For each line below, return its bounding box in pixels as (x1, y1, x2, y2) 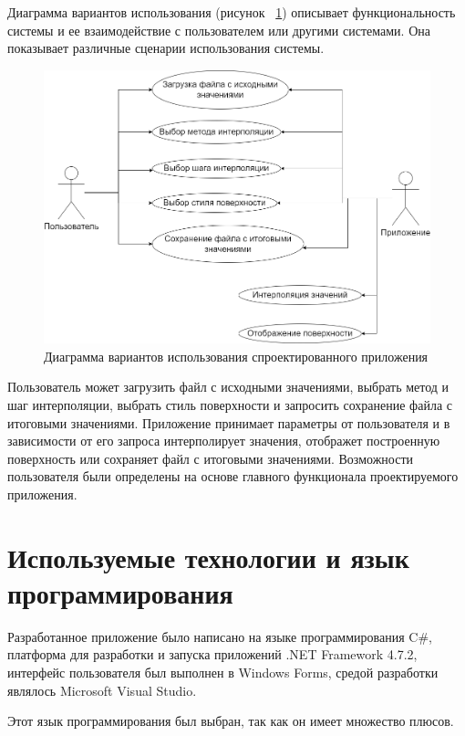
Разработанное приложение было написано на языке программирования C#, (7, 626, 432, 646)
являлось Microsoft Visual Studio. (7, 680, 197, 699)
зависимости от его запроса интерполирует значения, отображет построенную (7, 431, 440, 450)
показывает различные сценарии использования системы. (7, 38, 325, 58)
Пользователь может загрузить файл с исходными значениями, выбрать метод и (7, 377, 449, 396)
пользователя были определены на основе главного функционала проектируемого (7, 467, 459, 486)
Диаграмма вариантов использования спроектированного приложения (44, 346, 429, 365)
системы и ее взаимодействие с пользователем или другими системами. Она (7, 20, 430, 39)
